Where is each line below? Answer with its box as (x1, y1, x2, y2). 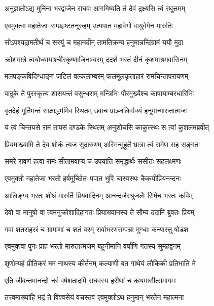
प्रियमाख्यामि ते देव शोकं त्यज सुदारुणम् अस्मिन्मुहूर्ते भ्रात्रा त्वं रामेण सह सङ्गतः (5, 139, 200, 149)
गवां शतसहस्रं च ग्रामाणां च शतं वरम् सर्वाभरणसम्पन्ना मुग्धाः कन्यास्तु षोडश (5, 224, 189, 234)
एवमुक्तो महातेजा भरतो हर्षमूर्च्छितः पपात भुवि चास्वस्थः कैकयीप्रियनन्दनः (5, 172, 181, 183)
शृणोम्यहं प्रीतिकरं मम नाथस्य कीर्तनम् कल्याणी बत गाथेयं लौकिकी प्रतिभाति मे (5, 257, 196, 268)
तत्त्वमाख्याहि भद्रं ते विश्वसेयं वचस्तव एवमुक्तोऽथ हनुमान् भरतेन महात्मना (5, 292, 184, 302)
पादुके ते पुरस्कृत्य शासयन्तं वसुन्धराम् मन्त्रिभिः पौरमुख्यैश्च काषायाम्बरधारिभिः (5, 88, 194, 98)
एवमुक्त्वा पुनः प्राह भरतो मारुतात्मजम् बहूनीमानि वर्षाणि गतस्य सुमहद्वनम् (5, 241, 181, 251)
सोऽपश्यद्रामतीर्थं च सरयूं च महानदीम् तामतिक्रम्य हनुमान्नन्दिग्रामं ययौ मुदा (5, 37, 183, 48)
